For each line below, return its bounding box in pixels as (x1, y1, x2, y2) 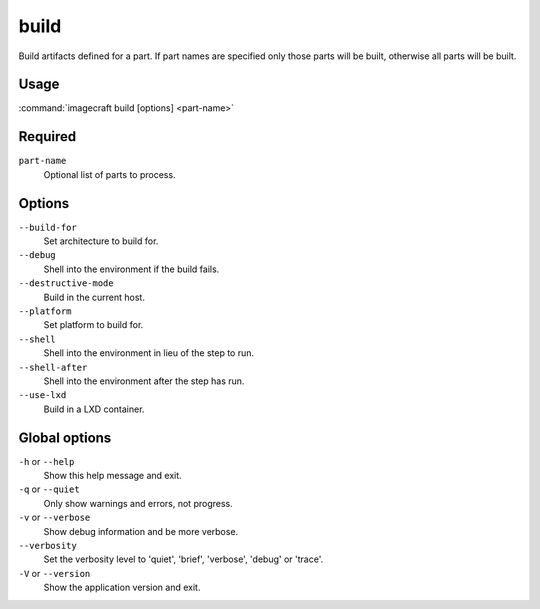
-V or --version (18, 567, 91, 579)
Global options (18, 429, 112, 446)
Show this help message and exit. (43, 470, 182, 482)
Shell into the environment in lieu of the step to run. (43, 347, 255, 359)
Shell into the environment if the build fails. (43, 263, 220, 275)
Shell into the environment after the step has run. (43, 375, 245, 387)
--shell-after (18, 361, 88, 373)
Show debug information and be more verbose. (43, 525, 239, 537)
